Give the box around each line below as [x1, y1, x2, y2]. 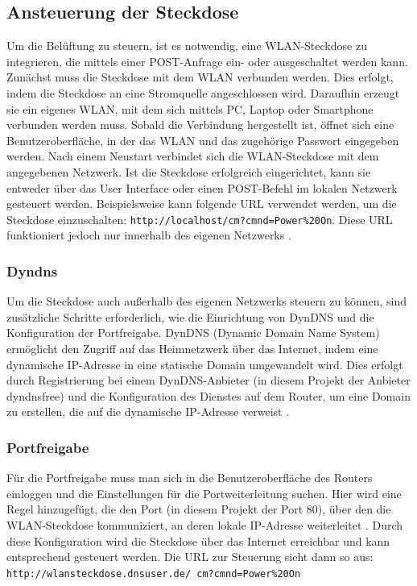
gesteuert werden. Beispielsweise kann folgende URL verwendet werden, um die [6, 195, 397, 212]
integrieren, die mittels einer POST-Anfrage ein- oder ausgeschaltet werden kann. [6, 52, 408, 69]
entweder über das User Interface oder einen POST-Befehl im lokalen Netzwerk [6, 179, 398, 196]
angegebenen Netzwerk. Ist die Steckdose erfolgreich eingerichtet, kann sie [6, 163, 371, 180]
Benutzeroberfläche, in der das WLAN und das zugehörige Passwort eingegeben [6, 131, 399, 148]
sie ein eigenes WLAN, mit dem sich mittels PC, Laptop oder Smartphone [6, 100, 374, 117]
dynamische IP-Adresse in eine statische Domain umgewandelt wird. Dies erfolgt [6, 355, 403, 372]
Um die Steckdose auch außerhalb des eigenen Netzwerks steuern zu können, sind [6, 293, 407, 310]
